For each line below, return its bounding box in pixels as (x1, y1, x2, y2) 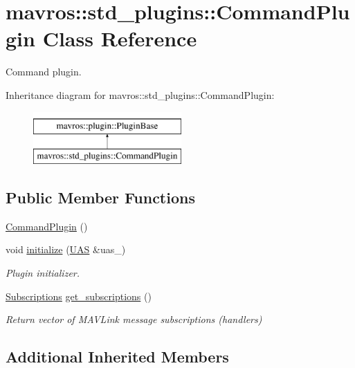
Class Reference (42, 24, 197, 53)
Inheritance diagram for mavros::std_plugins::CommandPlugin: (6, 87, 275, 102)
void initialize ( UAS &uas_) (6, 242, 126, 257)
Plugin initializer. (6, 266, 80, 280)
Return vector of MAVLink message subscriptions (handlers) (6, 312, 262, 326)
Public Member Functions (6, 187, 195, 208)
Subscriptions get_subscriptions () (6, 288, 152, 303)
